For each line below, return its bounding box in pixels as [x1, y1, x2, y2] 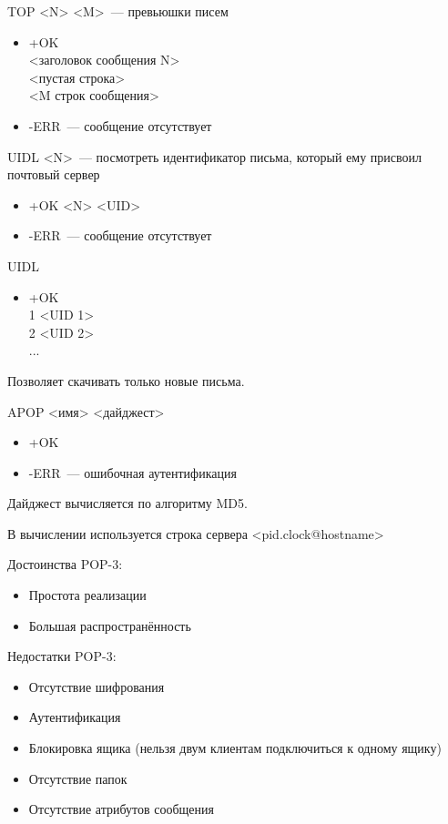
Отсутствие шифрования [28, 676, 165, 696]
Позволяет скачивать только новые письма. [7, 371, 245, 390]
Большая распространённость [28, 615, 191, 635]
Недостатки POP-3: [7, 646, 117, 666]
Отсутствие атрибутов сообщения [28, 799, 215, 819]
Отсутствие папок [28, 768, 127, 788]
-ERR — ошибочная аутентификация [28, 463, 237, 482]
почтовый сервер [7, 165, 100, 184]
